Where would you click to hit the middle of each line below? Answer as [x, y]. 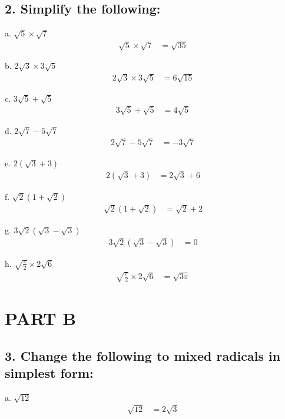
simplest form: [49, 372]
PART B [41, 318]
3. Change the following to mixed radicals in [143, 355]
